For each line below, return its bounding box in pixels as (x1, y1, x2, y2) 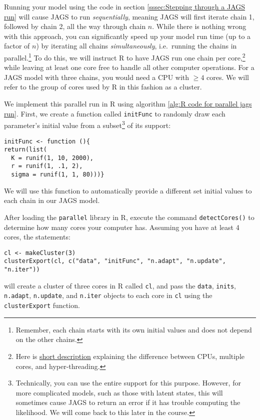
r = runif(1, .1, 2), (11, 162, 83, 170)
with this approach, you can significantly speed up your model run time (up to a (4, 30, 251, 41)
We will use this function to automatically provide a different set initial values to (4, 185, 252, 195)
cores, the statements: (4, 231, 70, 242)
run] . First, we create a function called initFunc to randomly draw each (4, 108, 225, 118)
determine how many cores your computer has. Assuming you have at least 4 (4, 221, 239, 232)
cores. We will (206, 71, 249, 82)
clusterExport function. (4, 300, 80, 310)
